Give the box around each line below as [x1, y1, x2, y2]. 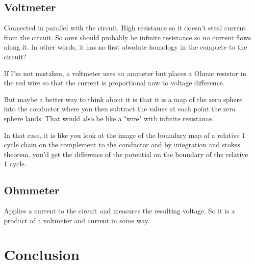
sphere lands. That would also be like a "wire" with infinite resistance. [4, 113, 214, 123]
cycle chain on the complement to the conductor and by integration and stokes [4, 139, 240, 150]
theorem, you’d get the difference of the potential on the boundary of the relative [4, 149, 248, 159]
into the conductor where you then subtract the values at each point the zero [4, 104, 236, 114]
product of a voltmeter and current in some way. [4, 215, 150, 225]
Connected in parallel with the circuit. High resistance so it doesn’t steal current [4, 23, 246, 33]
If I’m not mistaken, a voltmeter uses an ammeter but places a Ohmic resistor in [4, 68, 247, 78]
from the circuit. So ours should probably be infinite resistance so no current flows [4, 32, 251, 42]
